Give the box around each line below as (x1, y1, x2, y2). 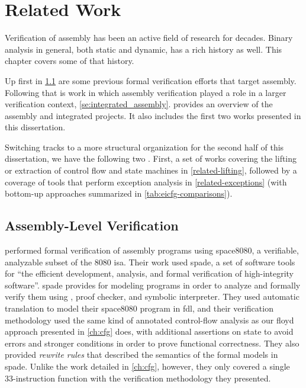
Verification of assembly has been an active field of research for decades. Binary (5, 31, 293, 44)
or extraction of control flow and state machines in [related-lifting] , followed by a (5, 164, 297, 177)
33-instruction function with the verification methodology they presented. (5, 371, 271, 384)
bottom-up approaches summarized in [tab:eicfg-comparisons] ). (5, 187, 233, 200)
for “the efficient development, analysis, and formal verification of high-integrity (5, 267, 294, 280)
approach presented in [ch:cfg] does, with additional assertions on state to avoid (5, 325, 294, 338)
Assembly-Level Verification (5, 216, 179, 235)
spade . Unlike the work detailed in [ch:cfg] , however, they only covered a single (5, 360, 290, 372)
